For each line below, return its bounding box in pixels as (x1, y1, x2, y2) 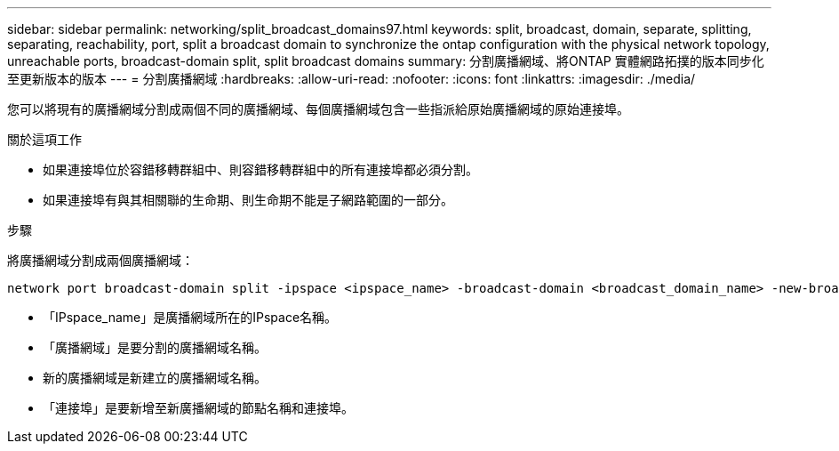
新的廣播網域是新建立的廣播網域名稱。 (43, 370, 267, 385)
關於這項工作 (7, 132, 82, 147)
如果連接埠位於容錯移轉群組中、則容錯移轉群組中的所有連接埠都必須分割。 (43, 162, 478, 177)
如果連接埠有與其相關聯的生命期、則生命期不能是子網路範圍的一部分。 (43, 192, 453, 207)
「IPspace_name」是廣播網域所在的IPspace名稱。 (43, 310, 338, 325)
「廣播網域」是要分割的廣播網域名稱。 (43, 340, 267, 355)
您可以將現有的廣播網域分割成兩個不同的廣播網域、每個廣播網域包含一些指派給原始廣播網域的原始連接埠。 (7, 101, 629, 117)
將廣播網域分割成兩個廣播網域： (7, 253, 194, 268)
